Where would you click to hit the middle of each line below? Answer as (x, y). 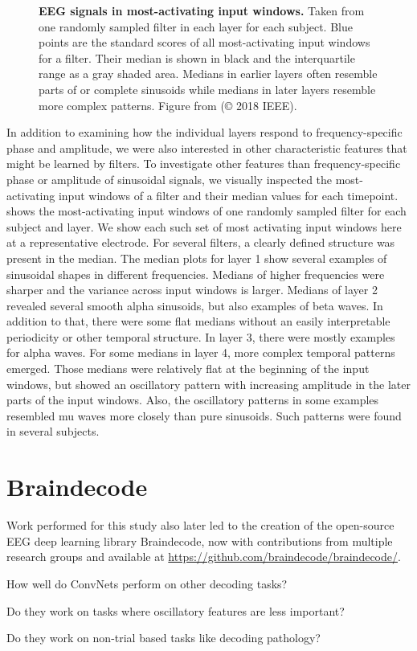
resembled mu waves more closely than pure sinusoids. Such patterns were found (204, 415)
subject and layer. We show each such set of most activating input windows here (204, 226)
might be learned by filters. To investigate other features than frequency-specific (204, 164)
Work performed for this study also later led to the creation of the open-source (200, 525)
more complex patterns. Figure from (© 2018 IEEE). (168, 105)
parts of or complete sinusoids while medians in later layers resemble (207, 89)
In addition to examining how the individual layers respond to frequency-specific (204, 132)
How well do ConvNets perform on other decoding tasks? (147, 583)
